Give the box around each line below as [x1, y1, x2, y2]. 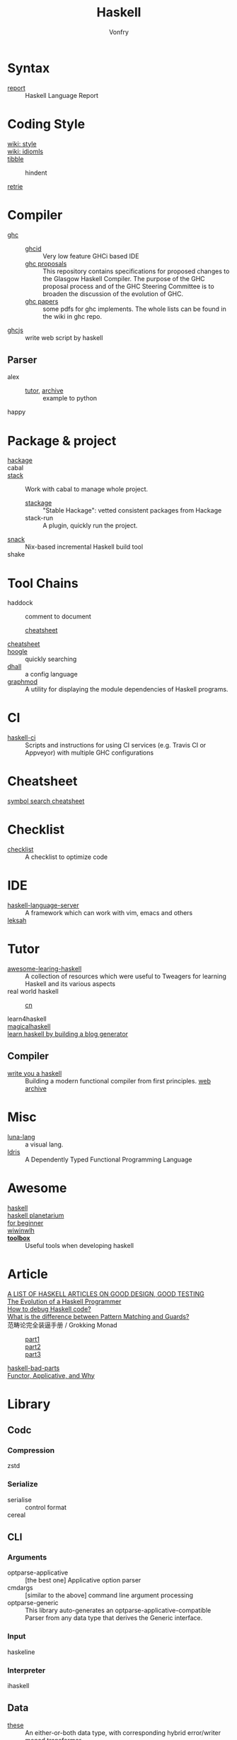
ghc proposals [25, 259, 67, 268]
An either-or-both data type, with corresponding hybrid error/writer [25, 1728, 221, 1736]
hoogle [7, 647, 28, 656]
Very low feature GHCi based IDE [42, 251, 139, 260]
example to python [42, 394, 98, 403]
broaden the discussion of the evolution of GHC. [42, 289, 184, 298]
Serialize [7, 1479, 38, 1489]
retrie [7, 182, 23, 190]
